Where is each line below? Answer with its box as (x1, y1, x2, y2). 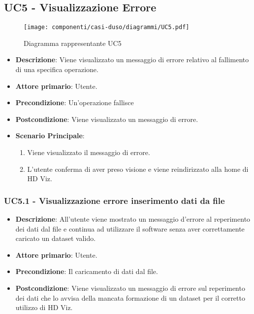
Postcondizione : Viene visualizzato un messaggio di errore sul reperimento (15, 282, 245, 293)
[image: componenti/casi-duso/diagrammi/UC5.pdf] (24, 24, 190, 31)
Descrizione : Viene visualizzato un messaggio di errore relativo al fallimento (15, 54, 249, 65)
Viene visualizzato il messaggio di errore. (27, 147, 150, 157)
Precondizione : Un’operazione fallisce (15, 97, 134, 108)
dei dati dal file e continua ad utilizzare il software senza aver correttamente (15, 223, 245, 234)
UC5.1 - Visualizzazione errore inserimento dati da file (4, 194, 225, 206)
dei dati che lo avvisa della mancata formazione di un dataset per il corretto (15, 292, 245, 303)
